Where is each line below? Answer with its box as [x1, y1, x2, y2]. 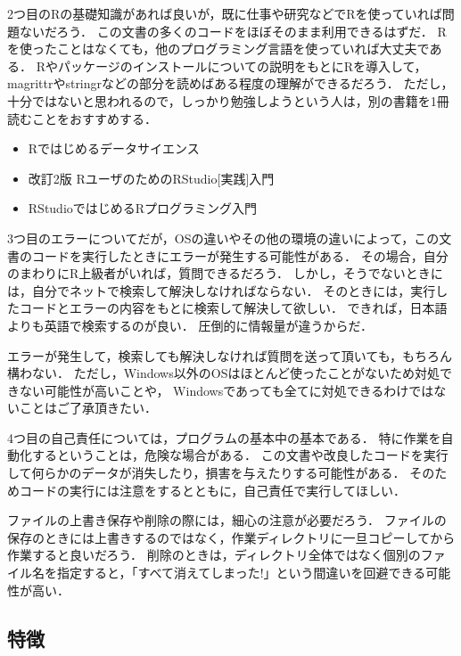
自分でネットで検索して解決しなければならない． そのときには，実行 [31, 281, 436, 299]
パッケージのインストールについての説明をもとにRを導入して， [57, 56, 427, 75]
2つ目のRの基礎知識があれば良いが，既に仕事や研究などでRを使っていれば [7, 4, 442, 22]
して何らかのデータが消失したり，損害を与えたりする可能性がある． [7, 463, 406, 482]
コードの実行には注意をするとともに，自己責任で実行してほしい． [19, 480, 406, 499]
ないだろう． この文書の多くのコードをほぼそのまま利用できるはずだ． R [19, 21, 447, 40]
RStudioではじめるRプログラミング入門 [28, 199, 258, 217]
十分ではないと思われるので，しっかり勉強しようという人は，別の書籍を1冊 [7, 91, 449, 110]
